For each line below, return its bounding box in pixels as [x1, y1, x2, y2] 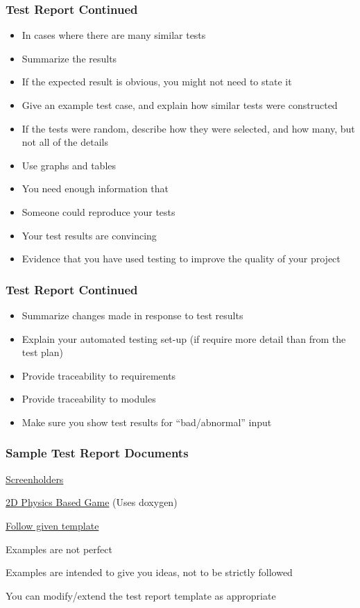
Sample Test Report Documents [6, 444, 189, 462]
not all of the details [22, 135, 108, 149]
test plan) [22, 345, 63, 360]
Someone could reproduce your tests [22, 204, 175, 219]
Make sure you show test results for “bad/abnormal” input [22, 414, 272, 429]
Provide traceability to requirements [22, 368, 176, 382]
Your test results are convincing [22, 228, 157, 242]
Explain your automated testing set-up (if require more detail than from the [22, 331, 346, 346]
